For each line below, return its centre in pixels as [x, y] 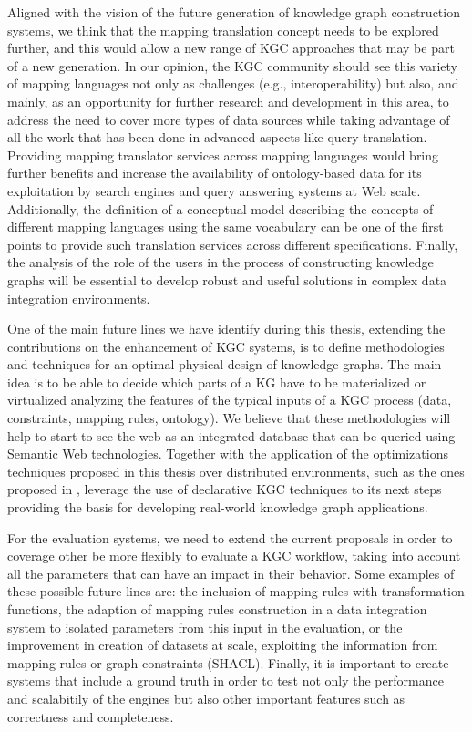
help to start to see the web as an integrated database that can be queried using [231, 435]
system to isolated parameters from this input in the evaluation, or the [205, 627]
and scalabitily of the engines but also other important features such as [206, 698]
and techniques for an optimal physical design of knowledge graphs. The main [225, 364]
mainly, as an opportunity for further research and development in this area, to [228, 101]
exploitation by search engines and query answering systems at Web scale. [214, 190]
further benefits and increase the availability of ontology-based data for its [215, 173]
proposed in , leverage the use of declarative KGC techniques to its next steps [225, 489]
